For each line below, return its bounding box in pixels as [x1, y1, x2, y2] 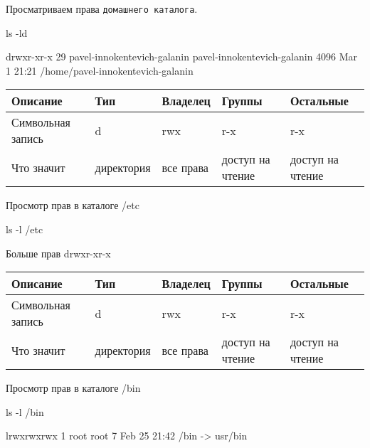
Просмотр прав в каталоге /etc [6, 198, 139, 213]
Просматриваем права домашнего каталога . [6, 1, 198, 16]
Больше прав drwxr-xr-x [6, 245, 111, 260]
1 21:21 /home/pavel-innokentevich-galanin [6, 63, 194, 78]
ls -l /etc [6, 222, 43, 237]
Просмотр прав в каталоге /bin [6, 380, 141, 395]
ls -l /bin [6, 404, 44, 419]
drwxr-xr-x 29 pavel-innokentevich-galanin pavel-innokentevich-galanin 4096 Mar [6, 49, 358, 64]
